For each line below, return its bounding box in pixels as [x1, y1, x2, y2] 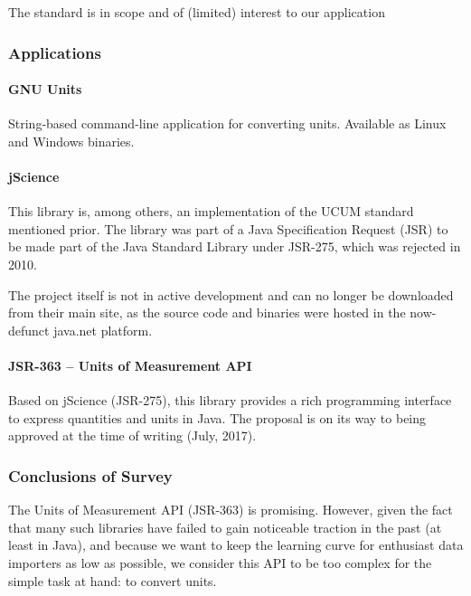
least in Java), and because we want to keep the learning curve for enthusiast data [8, 535, 464, 554]
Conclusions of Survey [8, 464, 173, 487]
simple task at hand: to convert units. [8, 571, 217, 590]
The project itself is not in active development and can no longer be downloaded [8, 285, 454, 304]
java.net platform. [53, 320, 153, 339]
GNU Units [8, 80, 82, 99]
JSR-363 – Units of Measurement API [8, 355, 252, 374]
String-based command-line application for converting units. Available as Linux [8, 114, 447, 133]
